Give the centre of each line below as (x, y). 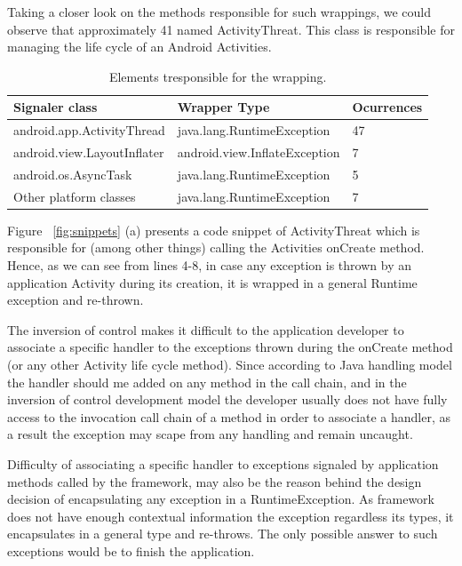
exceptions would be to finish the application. (131, 550)
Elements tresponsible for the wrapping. (218, 76)
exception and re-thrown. (76, 300)
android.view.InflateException (259, 152)
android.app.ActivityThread (89, 130)
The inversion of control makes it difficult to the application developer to (206, 329)
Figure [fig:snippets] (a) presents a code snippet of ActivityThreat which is (214, 230)
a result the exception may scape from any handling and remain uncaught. (210, 434)
